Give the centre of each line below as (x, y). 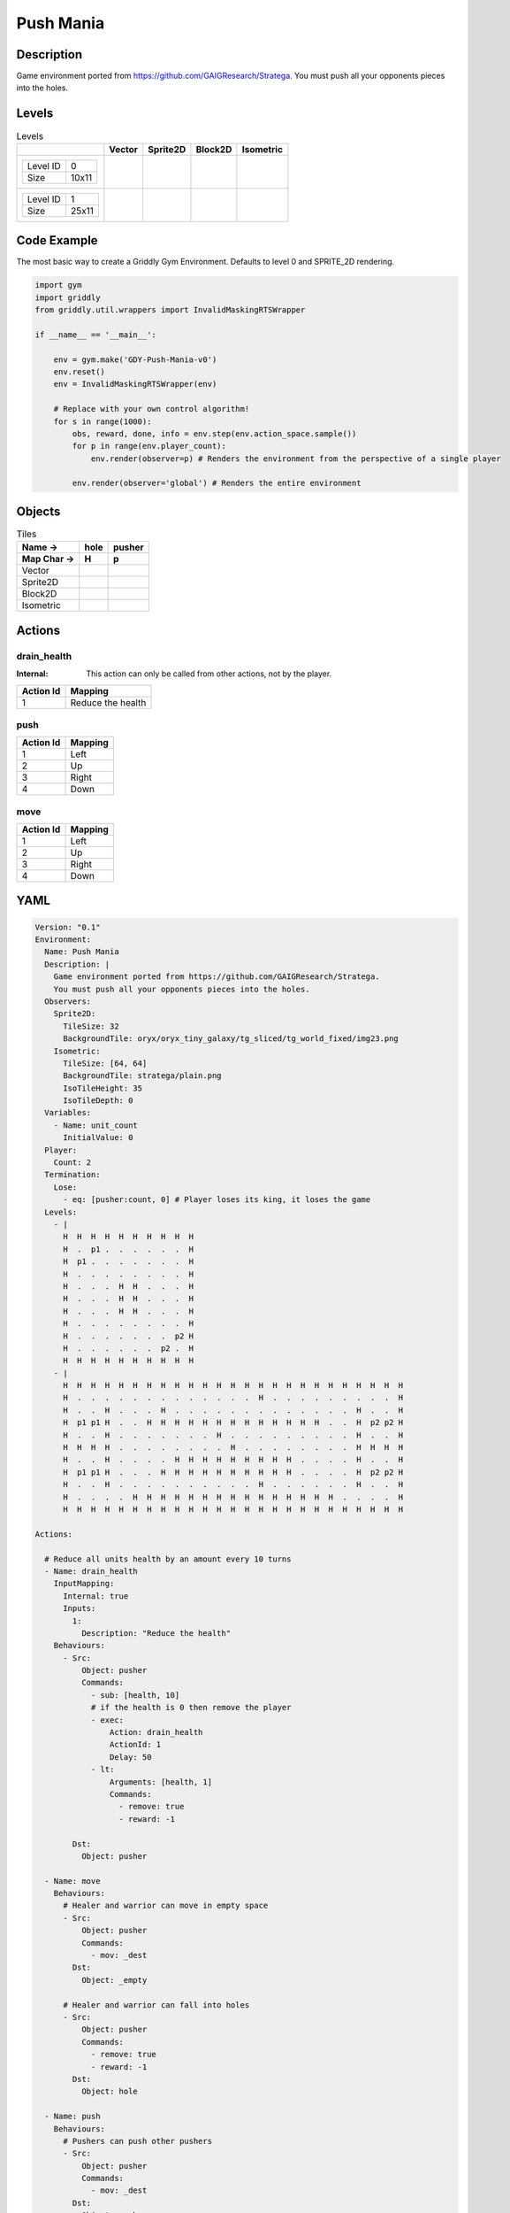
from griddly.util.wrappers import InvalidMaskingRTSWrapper (170, 310)
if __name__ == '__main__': (95, 335)
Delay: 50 (130, 1757)
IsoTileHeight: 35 (103, 1088)
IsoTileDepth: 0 (98, 1101)
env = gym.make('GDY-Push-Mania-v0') (135, 359)
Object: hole (110, 2092)
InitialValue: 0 (98, 1138)
